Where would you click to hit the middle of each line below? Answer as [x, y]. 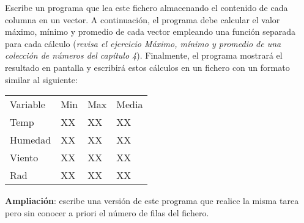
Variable [28, 104]
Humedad [31, 140]
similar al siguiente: [41, 79]
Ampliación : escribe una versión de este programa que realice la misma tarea [152, 201]
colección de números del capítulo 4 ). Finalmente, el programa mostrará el [144, 55]
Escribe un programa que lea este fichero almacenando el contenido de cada [146, 7]
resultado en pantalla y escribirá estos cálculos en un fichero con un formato [147, 67]
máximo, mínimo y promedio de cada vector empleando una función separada [150, 31]
